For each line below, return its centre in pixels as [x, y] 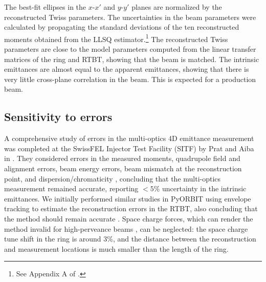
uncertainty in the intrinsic [204, 188]
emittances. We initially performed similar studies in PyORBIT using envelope [128, 198]
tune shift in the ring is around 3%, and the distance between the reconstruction [130, 239]
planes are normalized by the [177, 7]
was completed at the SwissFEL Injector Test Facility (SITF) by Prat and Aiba [129, 148]
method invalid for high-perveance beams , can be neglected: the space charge [126, 228]
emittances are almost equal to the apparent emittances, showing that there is [127, 69]
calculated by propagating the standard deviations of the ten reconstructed [122, 27]
